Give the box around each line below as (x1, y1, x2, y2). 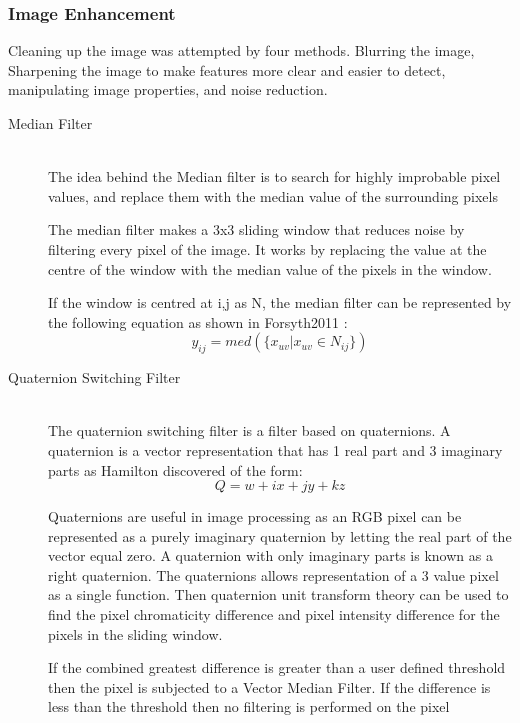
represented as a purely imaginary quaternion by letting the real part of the (48, 525, 512, 546)
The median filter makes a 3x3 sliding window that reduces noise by (48, 219, 465, 240)
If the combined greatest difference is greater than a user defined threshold (48, 657, 506, 678)
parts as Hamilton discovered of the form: (48, 459, 303, 480)
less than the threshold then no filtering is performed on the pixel (48, 696, 450, 717)
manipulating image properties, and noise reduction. (8, 79, 328, 100)
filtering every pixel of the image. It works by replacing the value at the (48, 238, 487, 259)
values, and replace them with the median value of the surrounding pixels (48, 185, 498, 206)
